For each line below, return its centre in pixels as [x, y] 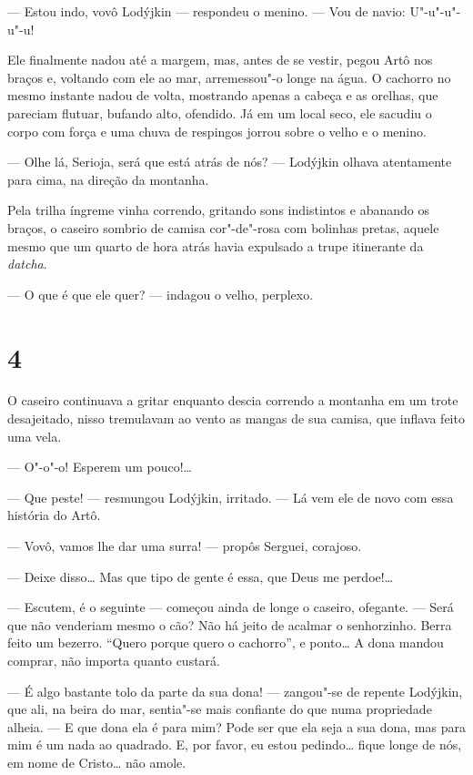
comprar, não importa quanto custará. [114, 660]
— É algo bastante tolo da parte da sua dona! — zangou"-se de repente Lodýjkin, [235, 691]
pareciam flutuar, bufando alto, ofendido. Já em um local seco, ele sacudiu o [220, 112]
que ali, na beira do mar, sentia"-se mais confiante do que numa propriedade [220, 709]
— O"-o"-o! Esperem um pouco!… [100, 467]
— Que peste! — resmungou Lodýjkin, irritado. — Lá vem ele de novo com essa [231, 497]
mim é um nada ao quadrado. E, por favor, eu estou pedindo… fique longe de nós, [235, 744]
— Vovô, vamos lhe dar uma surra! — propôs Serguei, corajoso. [185, 546]
